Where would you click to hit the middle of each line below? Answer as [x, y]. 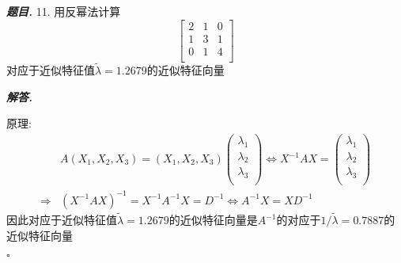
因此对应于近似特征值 [62, 220]
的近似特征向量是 [213, 220]
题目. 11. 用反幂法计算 [64, 11]
